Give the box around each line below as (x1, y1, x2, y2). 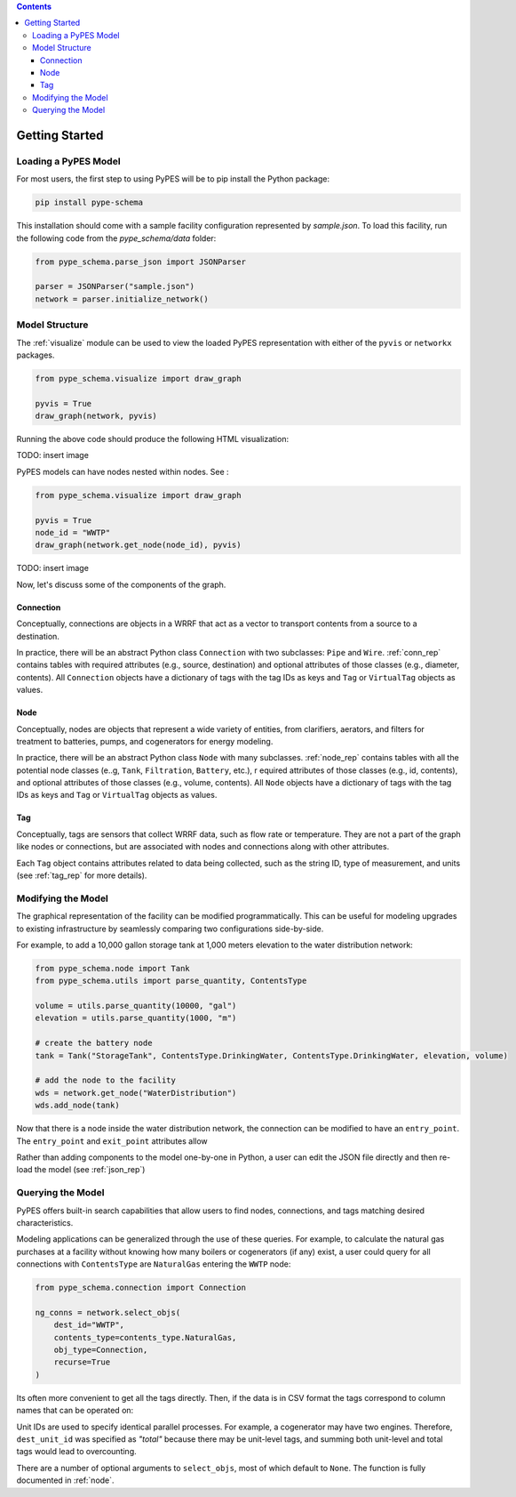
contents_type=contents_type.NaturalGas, (53, 1332, 237, 1342)
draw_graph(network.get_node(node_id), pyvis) (35, 540, 242, 551)
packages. (16, 350, 55, 360)
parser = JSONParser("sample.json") (35, 281, 195, 292)
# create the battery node (35, 1038, 153, 1049)
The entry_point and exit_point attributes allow (16, 1135, 208, 1147)
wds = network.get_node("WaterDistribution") (35, 1088, 237, 1098)
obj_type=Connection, (53, 1345, 148, 1356)
